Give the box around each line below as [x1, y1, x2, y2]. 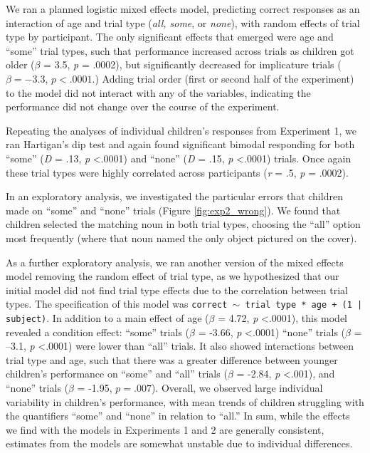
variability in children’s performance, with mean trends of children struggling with [6, 394, 364, 409]
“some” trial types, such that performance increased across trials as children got [6, 43, 354, 58]
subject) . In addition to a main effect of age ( [6, 310, 209, 325]
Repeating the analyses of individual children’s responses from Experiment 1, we [6, 123, 356, 137]
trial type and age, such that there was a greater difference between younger [6, 352, 338, 367]
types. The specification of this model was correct [6, 296, 228, 311]
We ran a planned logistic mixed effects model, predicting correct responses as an [6, 1, 360, 16]
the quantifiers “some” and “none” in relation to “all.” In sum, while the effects [6, 408, 350, 423]
